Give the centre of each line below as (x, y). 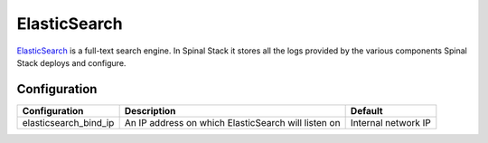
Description (150, 110)
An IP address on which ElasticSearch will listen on (232, 122)
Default (366, 110)
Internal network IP (390, 122)
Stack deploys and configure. (71, 62)
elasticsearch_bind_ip (68, 122)
